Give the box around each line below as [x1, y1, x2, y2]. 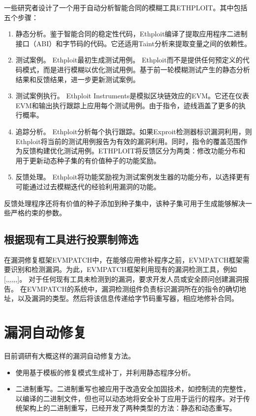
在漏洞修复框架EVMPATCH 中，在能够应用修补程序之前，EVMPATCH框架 [4, 254, 243, 265]
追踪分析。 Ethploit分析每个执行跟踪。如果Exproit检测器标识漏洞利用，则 [15, 126, 252, 136]
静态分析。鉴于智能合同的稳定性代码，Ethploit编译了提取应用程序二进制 [15, 29, 248, 39]
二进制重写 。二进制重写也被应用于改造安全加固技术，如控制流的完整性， [15, 384, 250, 394]
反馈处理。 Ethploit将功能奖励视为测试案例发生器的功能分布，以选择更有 [15, 172, 250, 182]
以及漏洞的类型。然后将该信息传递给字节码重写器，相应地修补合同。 [17, 293, 238, 303]
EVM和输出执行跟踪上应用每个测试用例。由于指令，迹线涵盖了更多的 [15, 100, 239, 110]
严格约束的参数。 [10, 208, 66, 218]
